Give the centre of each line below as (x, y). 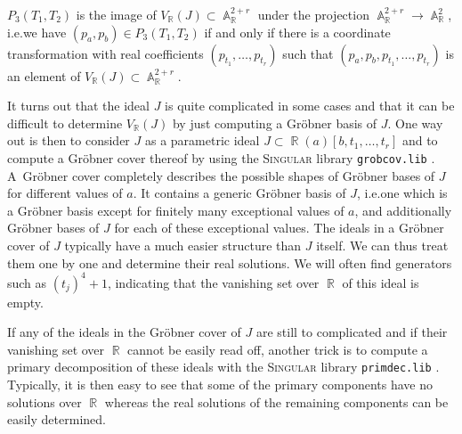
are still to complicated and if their (352, 332)
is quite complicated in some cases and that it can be (310, 106)
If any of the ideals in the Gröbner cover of (124, 332)
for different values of (65, 193)
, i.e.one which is (402, 193)
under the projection (313, 14)
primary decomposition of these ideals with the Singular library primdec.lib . (223, 367)
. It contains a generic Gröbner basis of (239, 193)
